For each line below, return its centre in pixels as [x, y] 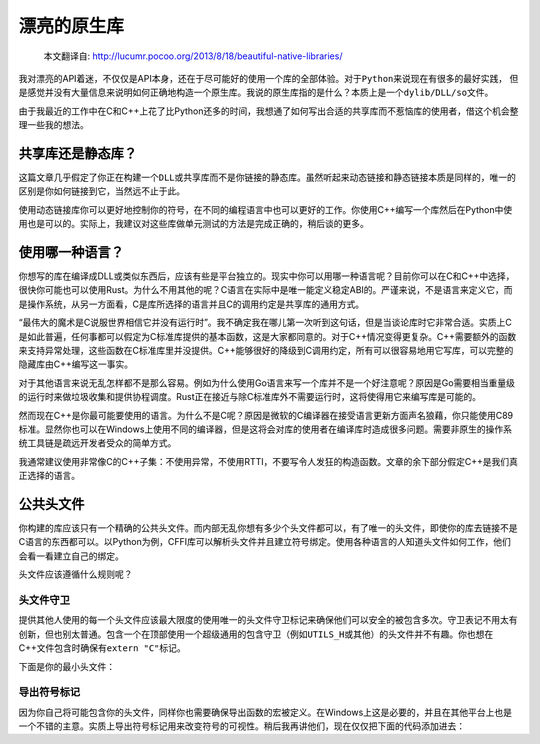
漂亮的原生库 [71, 26]
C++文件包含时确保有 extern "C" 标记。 [102, 648]
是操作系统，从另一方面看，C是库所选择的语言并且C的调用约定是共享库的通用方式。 [191, 304]
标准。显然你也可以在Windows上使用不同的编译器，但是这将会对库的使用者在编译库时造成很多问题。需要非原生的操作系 [265, 429]
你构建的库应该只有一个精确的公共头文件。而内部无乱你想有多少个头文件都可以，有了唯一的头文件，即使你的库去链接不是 [268, 528]
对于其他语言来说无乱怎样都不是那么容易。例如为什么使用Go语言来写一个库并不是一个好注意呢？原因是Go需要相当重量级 [266, 382]
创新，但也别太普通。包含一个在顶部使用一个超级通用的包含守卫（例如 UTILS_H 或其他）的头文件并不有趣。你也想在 [256, 634]
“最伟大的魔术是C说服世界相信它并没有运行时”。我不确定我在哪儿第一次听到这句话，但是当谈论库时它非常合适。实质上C [265, 322]
